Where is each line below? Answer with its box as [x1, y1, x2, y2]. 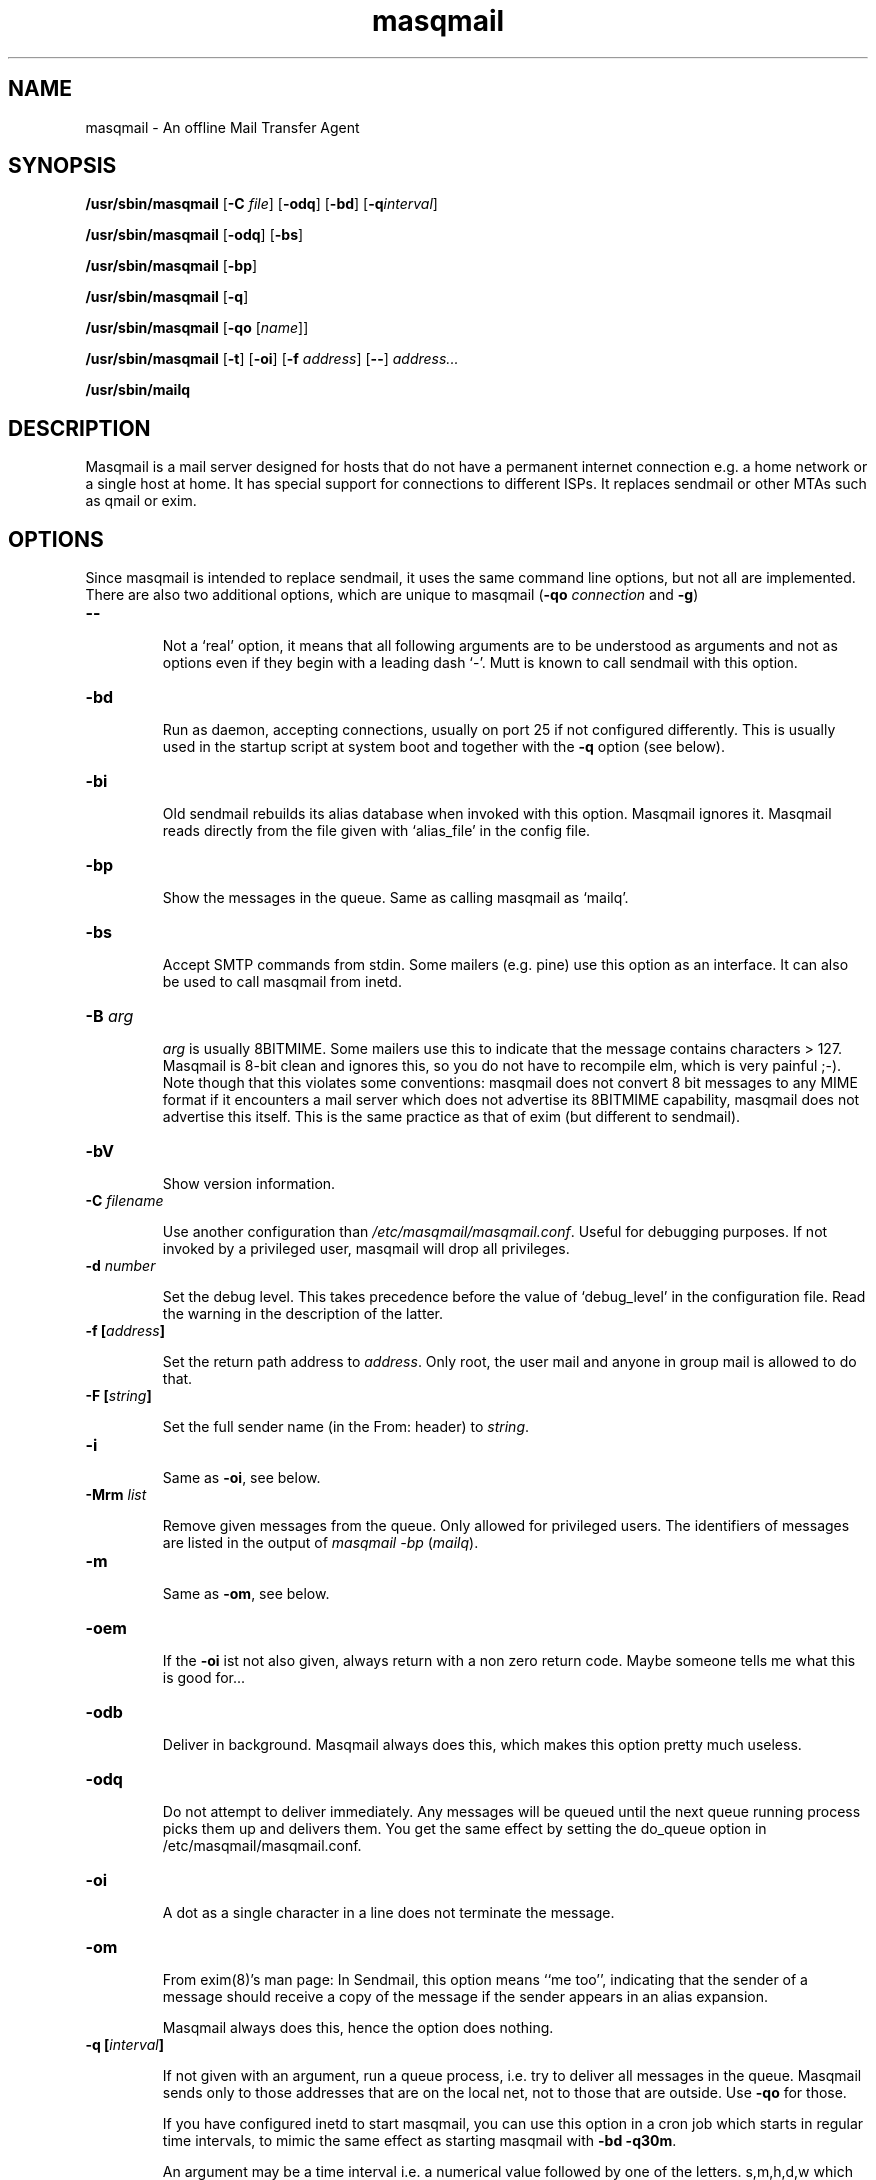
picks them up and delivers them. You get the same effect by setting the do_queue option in [162, 1820, 767, 1838]
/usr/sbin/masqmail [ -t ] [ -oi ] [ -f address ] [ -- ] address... [85, 350, 459, 368]
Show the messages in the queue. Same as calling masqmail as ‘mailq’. [162, 889, 629, 907]
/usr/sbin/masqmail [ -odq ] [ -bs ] [85, 226, 304, 244]
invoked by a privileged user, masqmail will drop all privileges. [162, 1240, 570, 1258]
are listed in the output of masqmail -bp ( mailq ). [162, 1534, 479, 1552]
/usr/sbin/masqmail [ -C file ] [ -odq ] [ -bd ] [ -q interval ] [85, 195, 438, 213]
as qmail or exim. [85, 492, 197, 510]
